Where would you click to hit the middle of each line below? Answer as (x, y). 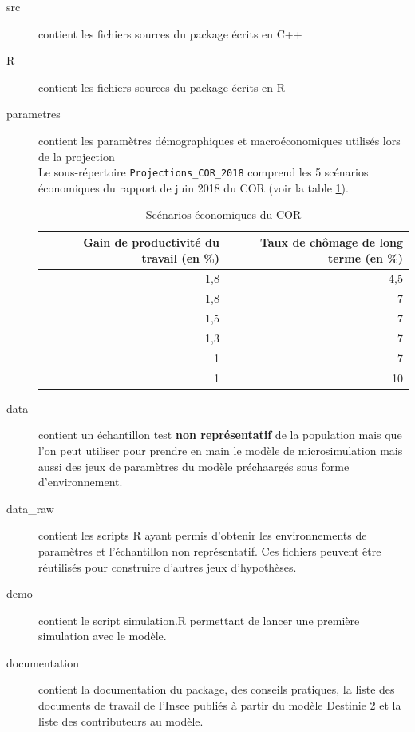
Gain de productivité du (151, 242)
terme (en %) (365, 257)
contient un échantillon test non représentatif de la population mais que (220, 435)
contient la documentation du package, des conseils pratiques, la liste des (217, 689)
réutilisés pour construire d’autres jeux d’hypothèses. (168, 566)
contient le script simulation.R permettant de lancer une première (199, 620)
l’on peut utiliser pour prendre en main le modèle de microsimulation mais (221, 450)
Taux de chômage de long (331, 242)
